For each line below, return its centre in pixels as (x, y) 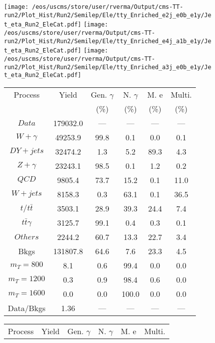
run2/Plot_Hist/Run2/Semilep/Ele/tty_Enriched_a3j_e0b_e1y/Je (108, 67)
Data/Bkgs (27, 308)
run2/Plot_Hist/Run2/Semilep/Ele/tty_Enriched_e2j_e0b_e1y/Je (108, 15)
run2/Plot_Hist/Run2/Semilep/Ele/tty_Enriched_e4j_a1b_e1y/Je (108, 41)
